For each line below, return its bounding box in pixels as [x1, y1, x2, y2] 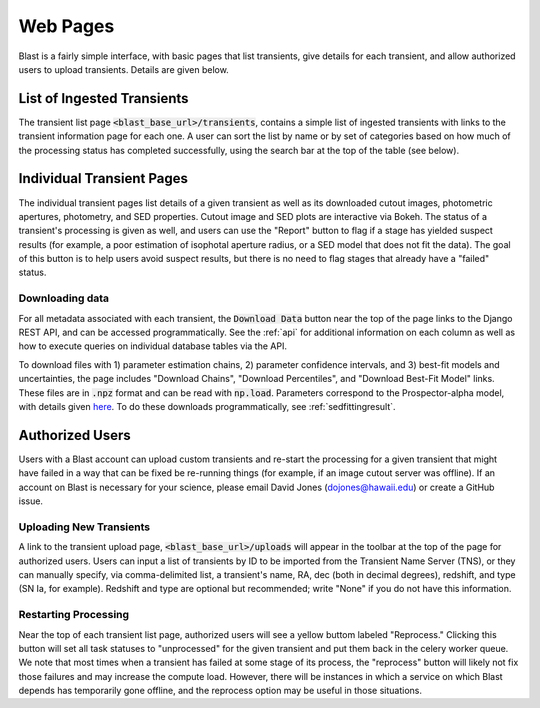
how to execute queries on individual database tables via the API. [18, 340, 287, 352]
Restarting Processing [18, 608, 130, 622]
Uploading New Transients [18, 520, 150, 534]
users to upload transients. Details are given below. [18, 63, 229, 75]
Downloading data [18, 291, 110, 305]
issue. [18, 495, 44, 507]
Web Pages [18, 15, 115, 37]
